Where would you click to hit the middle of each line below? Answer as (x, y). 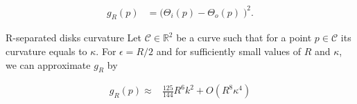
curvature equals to (46, 51)
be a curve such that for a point (244, 38)
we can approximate (48, 64)
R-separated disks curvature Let (73, 38)
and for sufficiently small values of (228, 51)
